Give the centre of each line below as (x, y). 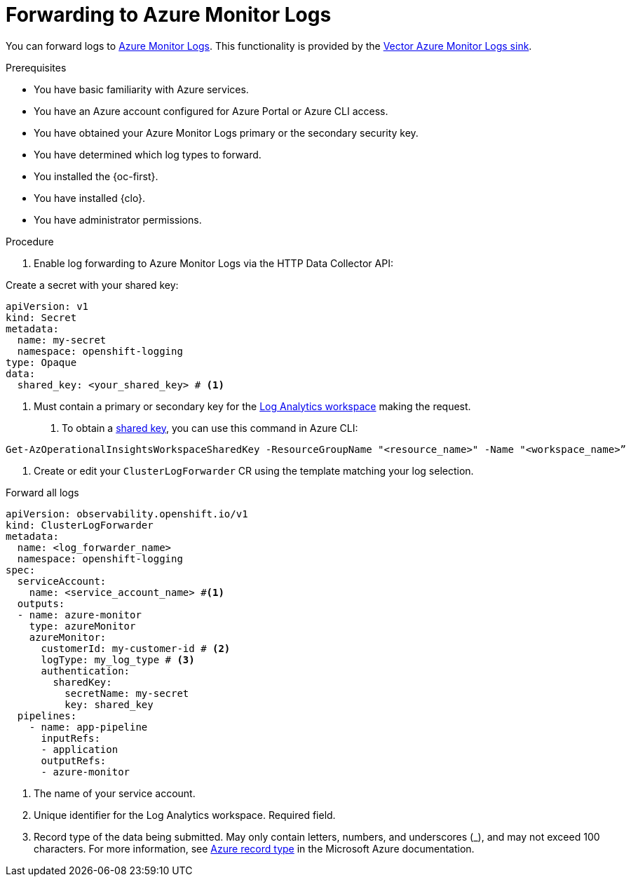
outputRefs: (74, 760)
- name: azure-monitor (79, 615)
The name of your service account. (115, 793)
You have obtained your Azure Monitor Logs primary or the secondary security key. (226, 133)
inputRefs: (70, 738)
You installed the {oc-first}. (96, 176)
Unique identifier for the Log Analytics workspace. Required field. (185, 815)
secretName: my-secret (127, 693)
